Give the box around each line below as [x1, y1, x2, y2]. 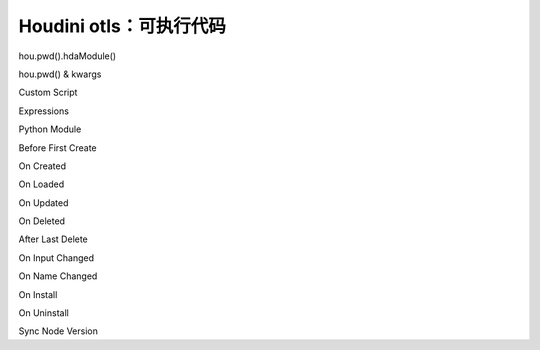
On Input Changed [18, 251, 95, 264]
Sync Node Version [18, 325, 99, 337]
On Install [18, 288, 58, 300]
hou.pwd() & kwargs [18, 68, 102, 80]
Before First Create [18, 141, 97, 154]
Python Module [18, 123, 82, 135]
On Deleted [18, 215, 65, 227]
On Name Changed [18, 270, 98, 282]
